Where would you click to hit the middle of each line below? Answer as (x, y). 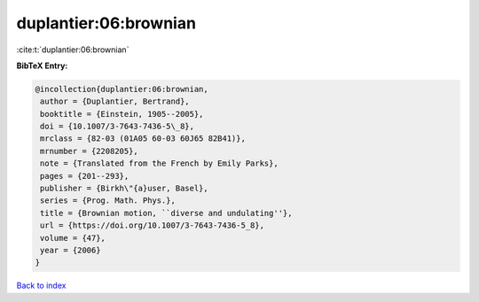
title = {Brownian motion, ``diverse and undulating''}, (166, 213)
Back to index (41, 286)
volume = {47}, (73, 238)
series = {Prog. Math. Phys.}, (108, 201)
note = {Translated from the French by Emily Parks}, (159, 163)
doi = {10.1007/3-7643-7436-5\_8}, (118, 127)
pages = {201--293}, (85, 176)
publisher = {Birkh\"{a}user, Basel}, (124, 189)
